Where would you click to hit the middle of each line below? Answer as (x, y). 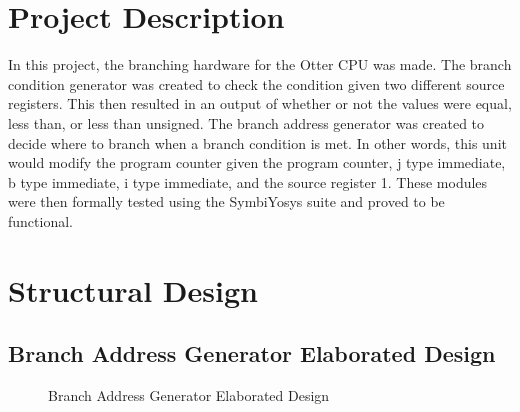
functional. (40, 220)
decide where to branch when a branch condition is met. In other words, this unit (257, 142)
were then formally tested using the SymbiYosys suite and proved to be (226, 201)
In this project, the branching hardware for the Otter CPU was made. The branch (260, 64)
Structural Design (133, 289)
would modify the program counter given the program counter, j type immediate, (257, 162)
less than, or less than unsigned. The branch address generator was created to (246, 122)
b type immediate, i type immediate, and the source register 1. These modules (248, 181)
